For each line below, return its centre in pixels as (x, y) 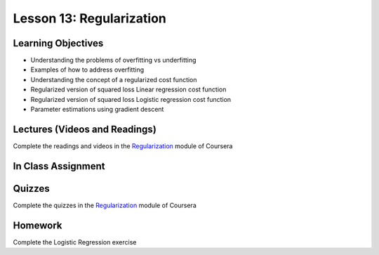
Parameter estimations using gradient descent (97, 110)
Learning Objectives (58, 43)
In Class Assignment (59, 166)
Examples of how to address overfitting (87, 70)
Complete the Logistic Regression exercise (75, 242)
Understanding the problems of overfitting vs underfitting (113, 60)
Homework (38, 225)
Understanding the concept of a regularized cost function (114, 79)
